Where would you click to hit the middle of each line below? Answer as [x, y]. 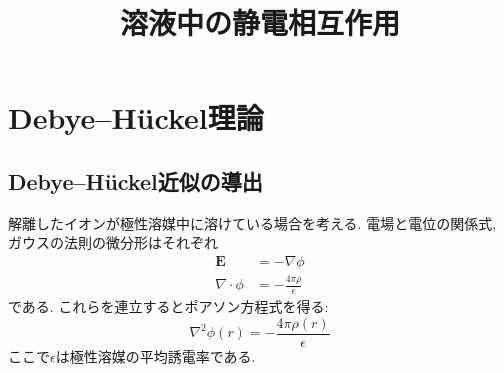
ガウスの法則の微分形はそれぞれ [113, 242]
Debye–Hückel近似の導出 [135, 180]
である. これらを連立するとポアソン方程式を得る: [168, 306]
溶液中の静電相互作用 [259, 22]
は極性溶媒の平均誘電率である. [155, 355]
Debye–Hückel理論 [136, 117]
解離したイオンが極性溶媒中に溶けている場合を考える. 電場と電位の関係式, [252, 222]
